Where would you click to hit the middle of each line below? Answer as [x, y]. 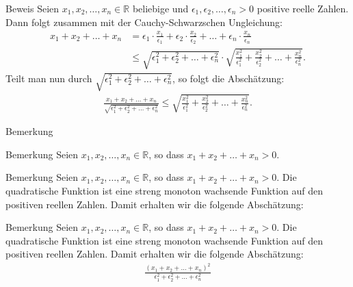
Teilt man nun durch [49, 78]
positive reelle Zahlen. [303, 8]
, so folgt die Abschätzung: [228, 78]
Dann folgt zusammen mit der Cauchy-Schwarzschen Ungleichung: [144, 22]
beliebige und [160, 8]
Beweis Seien [32, 8]
